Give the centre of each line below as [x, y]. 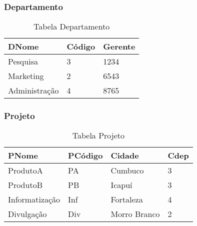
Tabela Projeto [98, 135]
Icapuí [121, 185]
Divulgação [27, 214]
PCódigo [85, 155]
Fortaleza [127, 199]
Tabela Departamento [72, 26]
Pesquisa [23, 61]
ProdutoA [25, 170]
